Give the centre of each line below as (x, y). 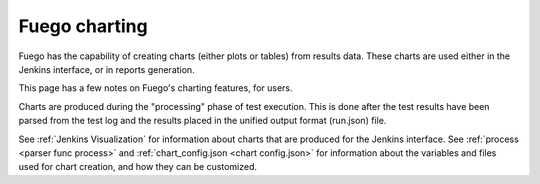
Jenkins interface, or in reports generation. (106, 69)
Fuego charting (83, 26)
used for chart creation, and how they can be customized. (138, 167)
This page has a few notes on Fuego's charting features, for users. (156, 88)
